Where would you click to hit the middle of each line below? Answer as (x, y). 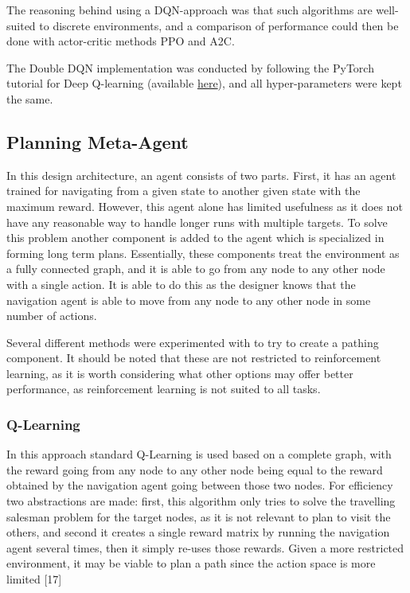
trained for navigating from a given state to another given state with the (184, 191)
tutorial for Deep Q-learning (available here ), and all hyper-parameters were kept (204, 83)
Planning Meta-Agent (98, 141)
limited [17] (34, 579)
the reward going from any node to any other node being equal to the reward (195, 469)
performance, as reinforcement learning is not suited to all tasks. (164, 389)
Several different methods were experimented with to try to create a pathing (193, 342)
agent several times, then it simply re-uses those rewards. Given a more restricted (205, 547)
